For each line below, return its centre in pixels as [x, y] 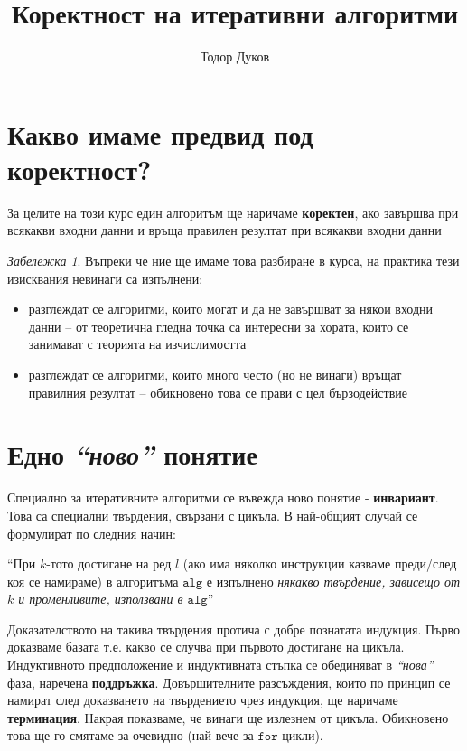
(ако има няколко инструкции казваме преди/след [320, 563]
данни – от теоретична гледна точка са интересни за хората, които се [219, 326]
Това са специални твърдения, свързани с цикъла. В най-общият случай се [213, 515]
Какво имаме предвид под [160, 133]
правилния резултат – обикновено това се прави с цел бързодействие [218, 392]
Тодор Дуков [235, 56]
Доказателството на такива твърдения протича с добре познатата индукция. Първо [233, 629]
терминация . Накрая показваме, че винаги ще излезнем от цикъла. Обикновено [228, 717]
